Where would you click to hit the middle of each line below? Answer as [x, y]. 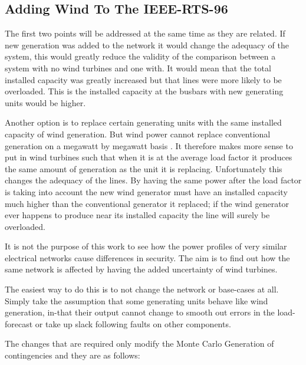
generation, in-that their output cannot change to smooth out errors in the [140, 312]
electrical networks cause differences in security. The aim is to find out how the [147, 257]
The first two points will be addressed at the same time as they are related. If [145, 33]
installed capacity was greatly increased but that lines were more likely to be [143, 79]
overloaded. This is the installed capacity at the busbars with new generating [144, 91]
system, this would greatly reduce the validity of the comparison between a [140, 56]
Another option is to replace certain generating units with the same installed [143, 122]
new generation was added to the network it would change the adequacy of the [147, 45]
